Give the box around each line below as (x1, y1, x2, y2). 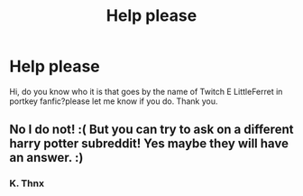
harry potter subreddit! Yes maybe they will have (9, 136, 289, 152)
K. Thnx (9, 177, 45, 190)
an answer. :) (9, 150, 84, 165)
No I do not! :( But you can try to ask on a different (9, 122, 294, 137)
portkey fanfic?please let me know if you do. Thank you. (9, 96, 218, 107)
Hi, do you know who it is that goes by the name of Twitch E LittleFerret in (9, 86, 283, 97)
